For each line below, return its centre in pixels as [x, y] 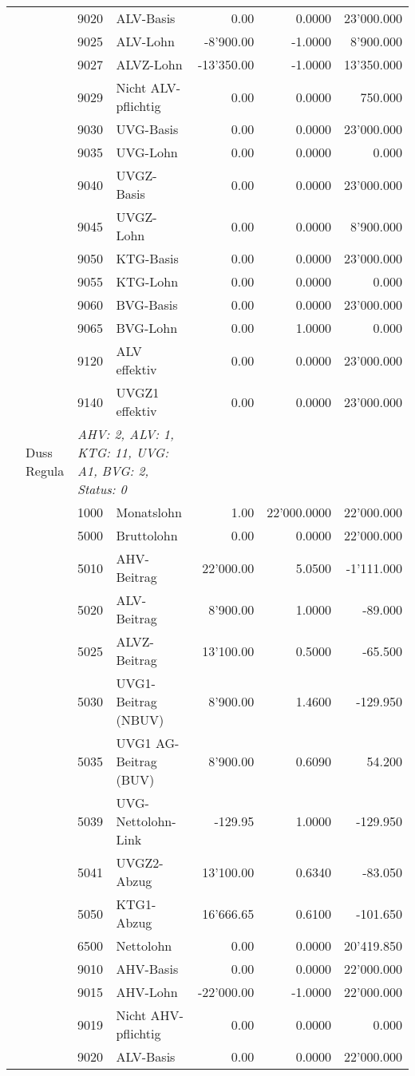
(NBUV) [140, 720]
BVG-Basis [147, 305]
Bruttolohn [147, 535]
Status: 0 [102, 489]
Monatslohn [149, 512]
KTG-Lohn [147, 281]
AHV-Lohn [147, 992]
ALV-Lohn [145, 41]
